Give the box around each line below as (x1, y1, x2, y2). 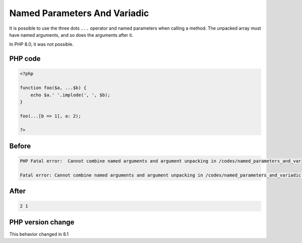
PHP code (9, 54, 41, 63)
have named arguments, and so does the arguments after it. (9, 32, 133, 38)
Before (9, 141, 31, 150)
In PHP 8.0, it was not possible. (9, 41, 74, 47)
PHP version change (9, 218, 75, 226)
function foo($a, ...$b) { (20, 85, 87, 91)
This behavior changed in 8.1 (9, 231, 69, 237)
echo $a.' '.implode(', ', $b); (30, 92, 111, 98)
